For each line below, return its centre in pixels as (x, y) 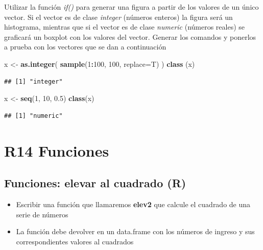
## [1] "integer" (33, 81)
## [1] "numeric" (33, 116)
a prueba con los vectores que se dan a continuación (85, 47)
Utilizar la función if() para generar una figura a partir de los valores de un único (131, 7)
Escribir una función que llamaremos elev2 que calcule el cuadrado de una (133, 204)
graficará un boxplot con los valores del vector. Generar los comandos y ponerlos (130, 36)
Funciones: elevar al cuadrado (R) (95, 183)
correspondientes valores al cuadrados (75, 241)
